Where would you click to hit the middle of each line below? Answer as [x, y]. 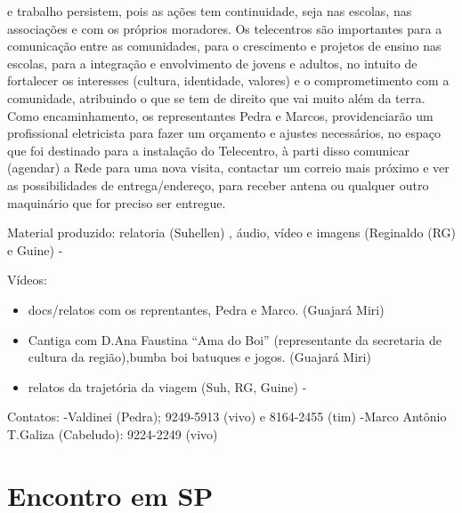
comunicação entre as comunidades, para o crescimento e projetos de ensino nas [224, 46]
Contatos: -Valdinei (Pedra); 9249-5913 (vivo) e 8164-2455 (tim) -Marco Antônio [227, 417]
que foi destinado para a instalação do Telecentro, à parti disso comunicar [208, 150]
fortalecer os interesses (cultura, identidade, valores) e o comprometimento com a [228, 80]
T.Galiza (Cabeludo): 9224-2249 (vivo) [113, 433]
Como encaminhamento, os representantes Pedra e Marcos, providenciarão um [220, 115]
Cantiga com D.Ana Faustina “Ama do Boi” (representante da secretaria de [235, 339]
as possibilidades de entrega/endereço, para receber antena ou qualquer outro [218, 184]
